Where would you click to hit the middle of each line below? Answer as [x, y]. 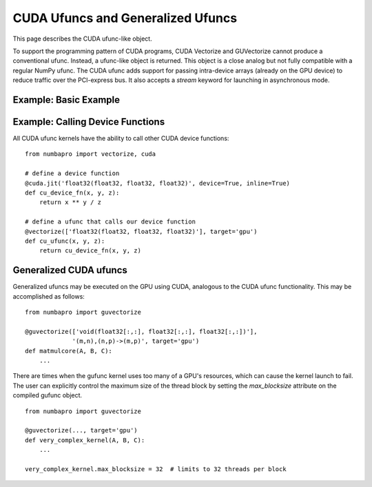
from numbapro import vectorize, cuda [91, 154]
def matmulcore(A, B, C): [69, 351]
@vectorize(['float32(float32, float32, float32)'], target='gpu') [141, 231]
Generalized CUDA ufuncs [70, 270]
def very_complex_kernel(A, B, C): [85, 440]
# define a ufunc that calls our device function [111, 222]
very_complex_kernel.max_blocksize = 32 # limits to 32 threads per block [156, 469]
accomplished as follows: [49, 296]
